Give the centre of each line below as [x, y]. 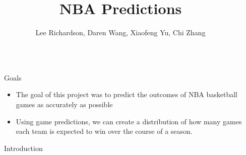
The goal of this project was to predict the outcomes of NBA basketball [127, 94]
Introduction [23, 148]
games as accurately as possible [64, 104]
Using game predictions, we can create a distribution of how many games [129, 121]
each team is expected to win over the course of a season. [104, 131]
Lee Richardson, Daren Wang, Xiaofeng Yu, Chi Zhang [120, 32]
